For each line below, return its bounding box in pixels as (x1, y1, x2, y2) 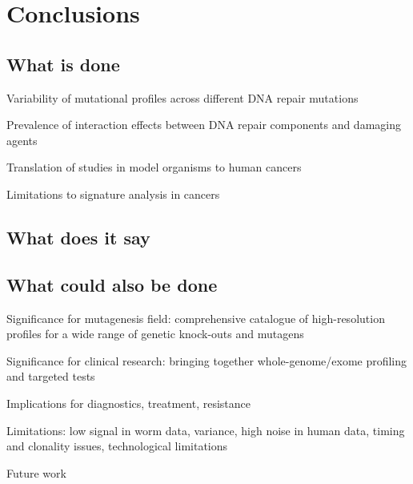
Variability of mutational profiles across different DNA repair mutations (6, 89, 359, 106)
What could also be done (6, 272, 218, 296)
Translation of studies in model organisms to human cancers (6, 159, 302, 175)
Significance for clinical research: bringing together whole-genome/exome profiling (6, 352, 407, 369)
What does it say (6, 224, 150, 249)
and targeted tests (6, 368, 95, 385)
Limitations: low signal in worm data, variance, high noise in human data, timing (6, 421, 405, 438)
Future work (6, 464, 66, 481)
